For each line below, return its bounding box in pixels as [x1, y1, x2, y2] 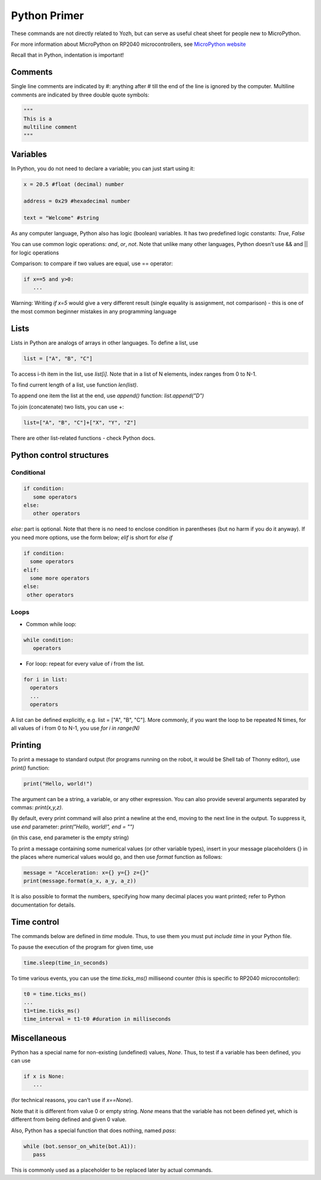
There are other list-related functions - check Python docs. [11, 434, 156, 441]
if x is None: [23, 1073, 65, 1080]
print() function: [11, 764, 50, 771]
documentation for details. [11, 901, 75, 908]
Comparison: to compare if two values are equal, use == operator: [11, 260, 173, 267]
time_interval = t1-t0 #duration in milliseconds [23, 1016, 171, 1023]
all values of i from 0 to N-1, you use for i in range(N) [11, 724, 140, 732]
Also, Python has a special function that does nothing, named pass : [11, 1126, 177, 1134]
